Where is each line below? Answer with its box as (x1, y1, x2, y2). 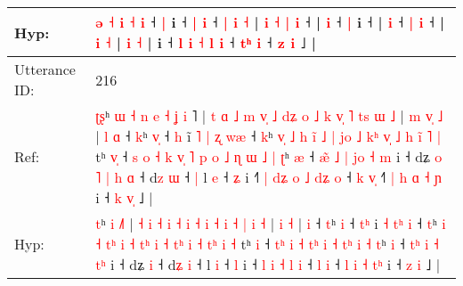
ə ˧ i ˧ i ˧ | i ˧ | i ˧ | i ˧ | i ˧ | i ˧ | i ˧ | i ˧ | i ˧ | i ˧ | (95, 12, 445, 32)
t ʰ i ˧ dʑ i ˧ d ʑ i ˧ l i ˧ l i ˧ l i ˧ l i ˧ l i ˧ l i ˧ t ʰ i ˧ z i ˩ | (95, 254, 441, 274)
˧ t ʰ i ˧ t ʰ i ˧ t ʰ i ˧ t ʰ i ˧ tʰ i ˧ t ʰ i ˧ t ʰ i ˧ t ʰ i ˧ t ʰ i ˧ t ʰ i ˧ (95, 233, 439, 254)
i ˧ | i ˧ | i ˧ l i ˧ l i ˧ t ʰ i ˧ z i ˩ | (95, 32, 316, 53)
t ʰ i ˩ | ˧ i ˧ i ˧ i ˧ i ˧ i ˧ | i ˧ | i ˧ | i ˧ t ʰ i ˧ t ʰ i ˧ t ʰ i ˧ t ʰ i (95, 213, 446, 233)
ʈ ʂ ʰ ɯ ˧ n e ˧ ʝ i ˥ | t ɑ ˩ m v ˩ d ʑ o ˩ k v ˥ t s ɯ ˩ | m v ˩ (95, 105, 443, 126)
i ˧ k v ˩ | (95, 187, 153, 208)
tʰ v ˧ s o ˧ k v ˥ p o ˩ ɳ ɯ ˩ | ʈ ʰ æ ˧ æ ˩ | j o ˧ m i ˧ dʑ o (95, 146, 443, 167)
